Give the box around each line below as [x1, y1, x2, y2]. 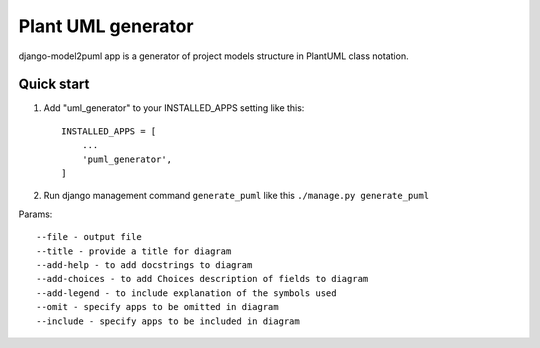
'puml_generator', [81, 153, 173, 165]
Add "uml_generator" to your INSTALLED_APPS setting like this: [43, 102, 305, 114]
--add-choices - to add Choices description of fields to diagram [36, 273, 369, 285]
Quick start [18, 76, 90, 93]
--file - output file [36, 231, 142, 243]
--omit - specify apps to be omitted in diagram [36, 301, 279, 313]
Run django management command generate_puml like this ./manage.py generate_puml [43, 190, 430, 202]
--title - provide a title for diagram [36, 245, 232, 257]
